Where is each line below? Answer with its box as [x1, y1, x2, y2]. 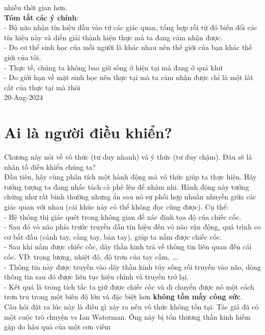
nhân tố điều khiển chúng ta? [4, 161, 96, 172]
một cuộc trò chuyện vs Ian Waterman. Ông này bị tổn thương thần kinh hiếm [4, 311, 251, 322]
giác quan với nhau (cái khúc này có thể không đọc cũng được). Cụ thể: [4, 201, 229, 212]
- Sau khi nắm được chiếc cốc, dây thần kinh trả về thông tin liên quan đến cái [4, 241, 252, 252]
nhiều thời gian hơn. [4, 2, 67, 12]
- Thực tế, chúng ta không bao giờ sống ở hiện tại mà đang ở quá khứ [4, 62, 223, 72]
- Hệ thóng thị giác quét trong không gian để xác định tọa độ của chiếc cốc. [4, 211, 242, 222]
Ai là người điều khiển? [4, 122, 172, 143]
